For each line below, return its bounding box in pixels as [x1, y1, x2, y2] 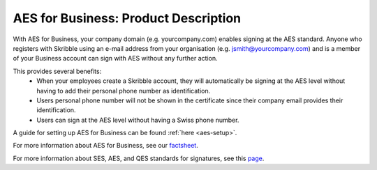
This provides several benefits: [13, 67, 102, 75]
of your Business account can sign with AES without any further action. [13, 54, 218, 63]
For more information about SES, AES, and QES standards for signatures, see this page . [13, 154, 265, 162]
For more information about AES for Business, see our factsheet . [13, 141, 198, 150]
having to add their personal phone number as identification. [36, 86, 211, 95]
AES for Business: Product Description [13, 10, 242, 26]
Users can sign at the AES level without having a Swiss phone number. [36, 116, 239, 124]
